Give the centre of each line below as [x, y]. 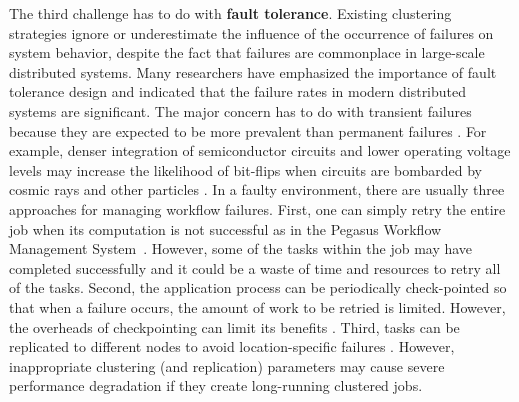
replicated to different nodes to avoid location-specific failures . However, [232, 346]
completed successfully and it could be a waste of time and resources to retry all [255, 267]
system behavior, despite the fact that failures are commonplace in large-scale [247, 52]
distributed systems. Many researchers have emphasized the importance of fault [253, 71]
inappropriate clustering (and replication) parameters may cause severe [227, 365]
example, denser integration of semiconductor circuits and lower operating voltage [260, 150]
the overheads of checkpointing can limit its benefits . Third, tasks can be [234, 326]
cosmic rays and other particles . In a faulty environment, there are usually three [257, 189]
